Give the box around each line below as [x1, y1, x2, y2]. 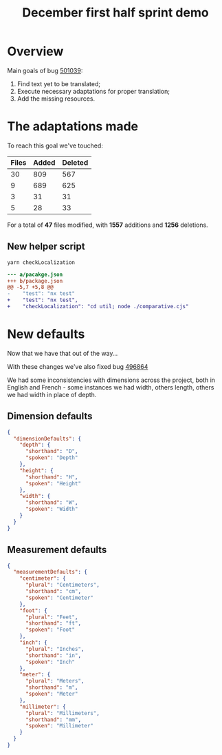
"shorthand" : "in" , [25, 652, 81, 659]
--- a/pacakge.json [7, 271, 63, 278]
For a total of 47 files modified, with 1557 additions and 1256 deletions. [7, 221, 208, 229]
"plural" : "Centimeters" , [25, 581, 100, 589]
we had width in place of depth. [7, 390, 97, 399]
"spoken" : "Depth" [25, 454, 78, 461]
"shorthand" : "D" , [25, 448, 78, 455]
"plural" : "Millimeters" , [25, 709, 100, 716]
